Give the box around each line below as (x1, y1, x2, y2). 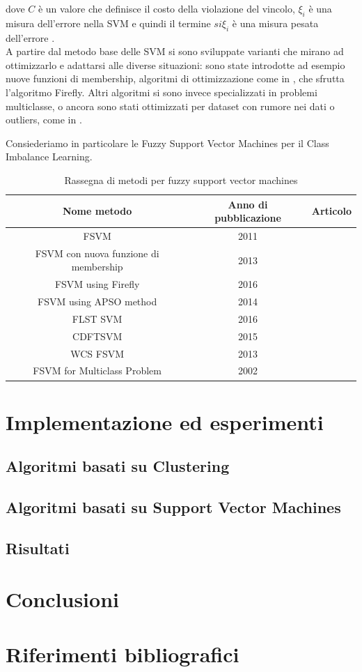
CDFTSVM (72, 328, 123, 343)
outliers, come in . (6, 112, 82, 127)
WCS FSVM (70, 346, 125, 360)
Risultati (6, 537, 70, 558)
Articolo (311, 204, 352, 218)
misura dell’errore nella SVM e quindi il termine (6, 15, 211, 30)
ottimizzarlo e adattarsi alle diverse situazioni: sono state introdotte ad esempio (6, 57, 345, 72)
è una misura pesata (232, 15, 319, 30)
